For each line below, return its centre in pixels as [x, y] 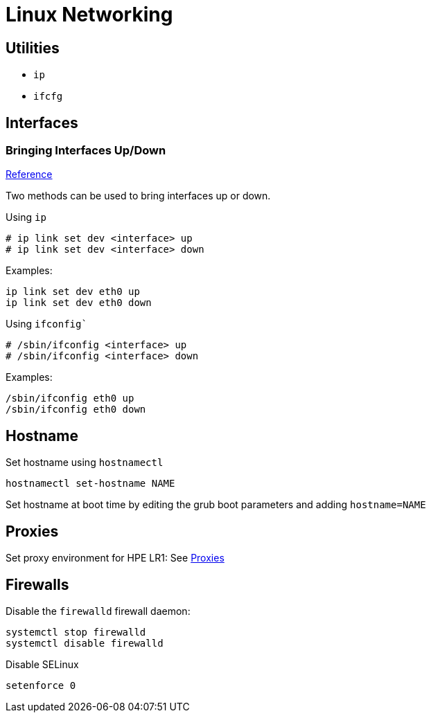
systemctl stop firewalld [76, 632]
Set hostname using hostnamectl [85, 463]
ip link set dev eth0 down [79, 303]
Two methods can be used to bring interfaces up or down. [138, 196]
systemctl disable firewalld [85, 643]
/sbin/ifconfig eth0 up [70, 398]
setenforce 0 [41, 685]
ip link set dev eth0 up [73, 292]
